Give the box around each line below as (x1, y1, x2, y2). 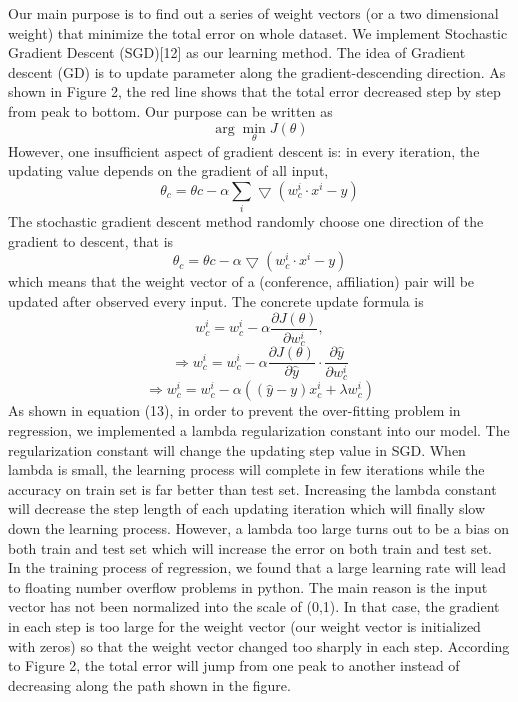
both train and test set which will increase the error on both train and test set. (8, 537, 493, 558)
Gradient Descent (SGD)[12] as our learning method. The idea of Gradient (8, 42, 466, 63)
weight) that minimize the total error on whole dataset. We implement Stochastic (8, 22, 508, 43)
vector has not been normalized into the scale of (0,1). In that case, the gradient (8, 596, 500, 617)
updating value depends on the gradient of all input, (8, 160, 329, 181)
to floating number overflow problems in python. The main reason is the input (8, 576, 488, 597)
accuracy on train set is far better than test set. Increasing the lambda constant (8, 478, 497, 499)
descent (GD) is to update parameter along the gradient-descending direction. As (8, 61, 506, 82)
